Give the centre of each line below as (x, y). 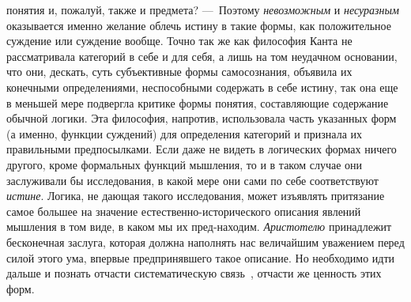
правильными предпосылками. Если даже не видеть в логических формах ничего (202, 149)
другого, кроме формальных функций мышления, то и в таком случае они (185, 164)
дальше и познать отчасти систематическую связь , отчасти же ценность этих (194, 273)
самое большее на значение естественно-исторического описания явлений (184, 211)
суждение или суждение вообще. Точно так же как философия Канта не (179, 41)
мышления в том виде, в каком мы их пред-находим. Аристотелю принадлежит (199, 226)
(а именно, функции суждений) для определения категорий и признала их (185, 133)
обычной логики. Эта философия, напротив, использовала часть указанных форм (202, 118)
